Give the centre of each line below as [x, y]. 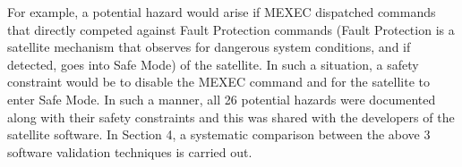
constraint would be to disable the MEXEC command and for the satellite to [219, 82]
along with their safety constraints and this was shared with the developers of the [231, 117]
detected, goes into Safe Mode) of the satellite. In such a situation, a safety [213, 64]
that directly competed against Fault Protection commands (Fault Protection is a [231, 29]
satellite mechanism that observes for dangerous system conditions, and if [209, 47]
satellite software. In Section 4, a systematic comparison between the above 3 [219, 134]
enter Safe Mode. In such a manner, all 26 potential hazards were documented [222, 99]
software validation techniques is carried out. [130, 151]
